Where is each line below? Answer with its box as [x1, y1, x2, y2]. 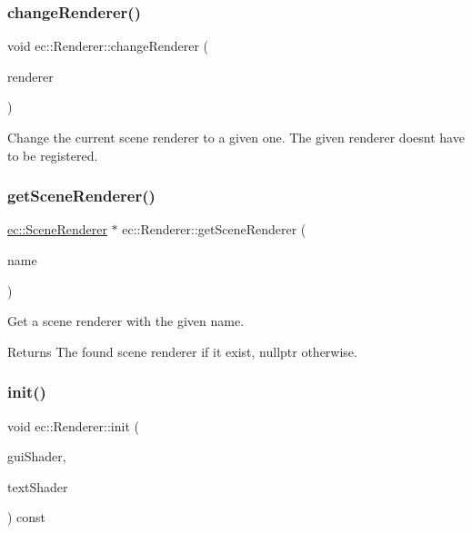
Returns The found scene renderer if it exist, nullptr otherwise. [7, 341, 357, 360]
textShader [7, 477, 68, 496]
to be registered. [7, 145, 98, 164]
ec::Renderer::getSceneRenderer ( [122, 220, 306, 239]
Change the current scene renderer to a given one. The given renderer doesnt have [7, 128, 465, 146]
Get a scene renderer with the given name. [7, 311, 245, 331]
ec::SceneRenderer [7, 220, 107, 239]
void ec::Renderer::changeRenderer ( [7, 36, 209, 55]
